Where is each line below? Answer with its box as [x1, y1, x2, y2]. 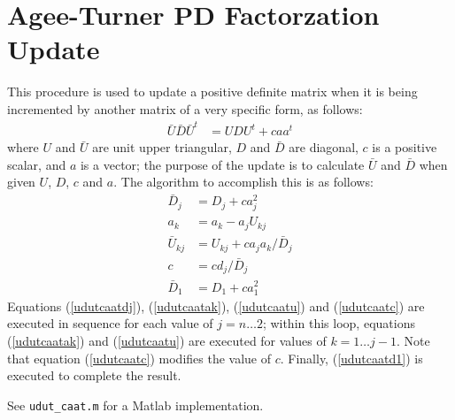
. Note [396, 331, 430, 349]
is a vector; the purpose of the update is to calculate [80, 155, 365, 173]
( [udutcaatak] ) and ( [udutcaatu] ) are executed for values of [7, 331, 327, 349]
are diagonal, [289, 138, 359, 157]
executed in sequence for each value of [7, 314, 213, 332]
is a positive [372, 138, 437, 157]
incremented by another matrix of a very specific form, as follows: [7, 99, 363, 118]
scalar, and [7, 155, 66, 173]
